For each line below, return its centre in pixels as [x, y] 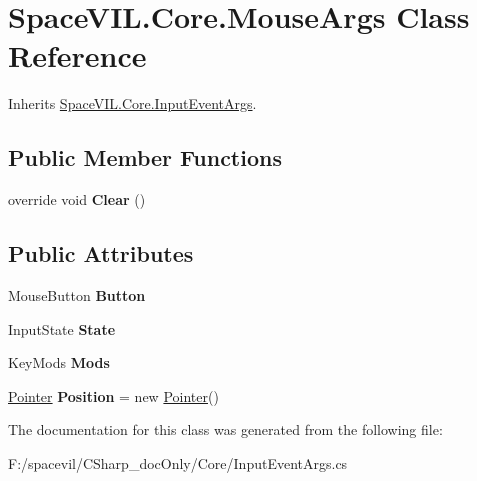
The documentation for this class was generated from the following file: [225, 429]
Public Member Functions [145, 157]
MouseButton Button [77, 294]
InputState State [62, 328]
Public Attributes [101, 253]
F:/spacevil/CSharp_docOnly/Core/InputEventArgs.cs [178, 462]
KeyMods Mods [59, 362]
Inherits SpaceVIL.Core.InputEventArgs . [132, 103]
